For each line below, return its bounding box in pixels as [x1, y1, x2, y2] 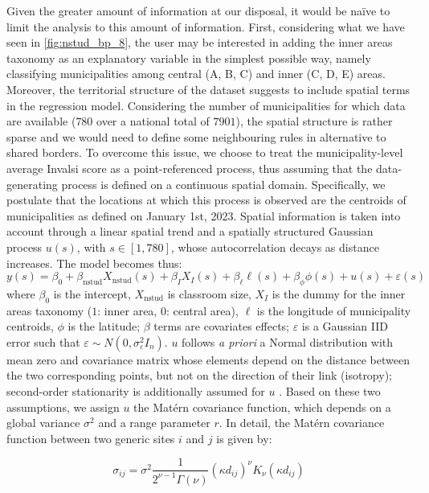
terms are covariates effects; [153, 318, 290, 335]
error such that [6, 333, 80, 350]
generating [6, 175, 58, 192]
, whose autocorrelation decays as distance [170, 238, 379, 255]
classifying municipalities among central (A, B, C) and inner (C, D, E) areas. [6, 65, 386, 82]
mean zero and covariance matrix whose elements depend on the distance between [6, 351, 410, 368]
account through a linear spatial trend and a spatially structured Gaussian [6, 223, 374, 240]
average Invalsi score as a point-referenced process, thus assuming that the [6, 159, 373, 176]
